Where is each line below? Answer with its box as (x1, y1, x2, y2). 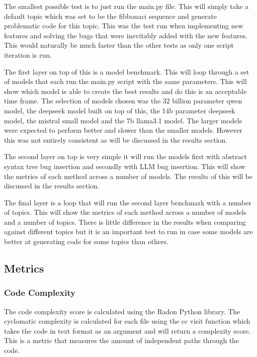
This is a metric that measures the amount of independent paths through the (4, 335, 239, 346)
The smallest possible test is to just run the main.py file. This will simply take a (4, 1, 249, 11)
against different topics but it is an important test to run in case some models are (4, 226, 253, 237)
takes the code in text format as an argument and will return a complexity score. (4, 325, 251, 336)
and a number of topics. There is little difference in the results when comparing (4, 216, 246, 227)
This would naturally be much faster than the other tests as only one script (4, 40, 234, 50)
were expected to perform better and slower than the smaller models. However (4, 125, 243, 135)
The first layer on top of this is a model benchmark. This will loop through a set (4, 66, 250, 77)
